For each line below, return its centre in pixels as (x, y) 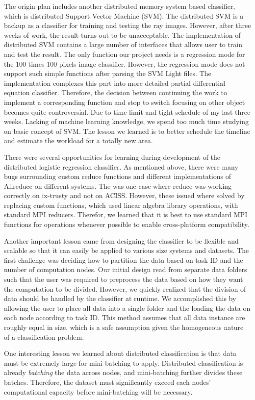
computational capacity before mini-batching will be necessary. (98, 391)
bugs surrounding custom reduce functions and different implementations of (117, 176)
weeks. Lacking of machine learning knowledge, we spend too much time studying (126, 121)
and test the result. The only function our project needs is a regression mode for (125, 54)
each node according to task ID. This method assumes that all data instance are (125, 317)
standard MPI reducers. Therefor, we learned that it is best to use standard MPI (126, 214)
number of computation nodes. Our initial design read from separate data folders (126, 269)
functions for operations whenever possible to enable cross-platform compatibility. (127, 224)
